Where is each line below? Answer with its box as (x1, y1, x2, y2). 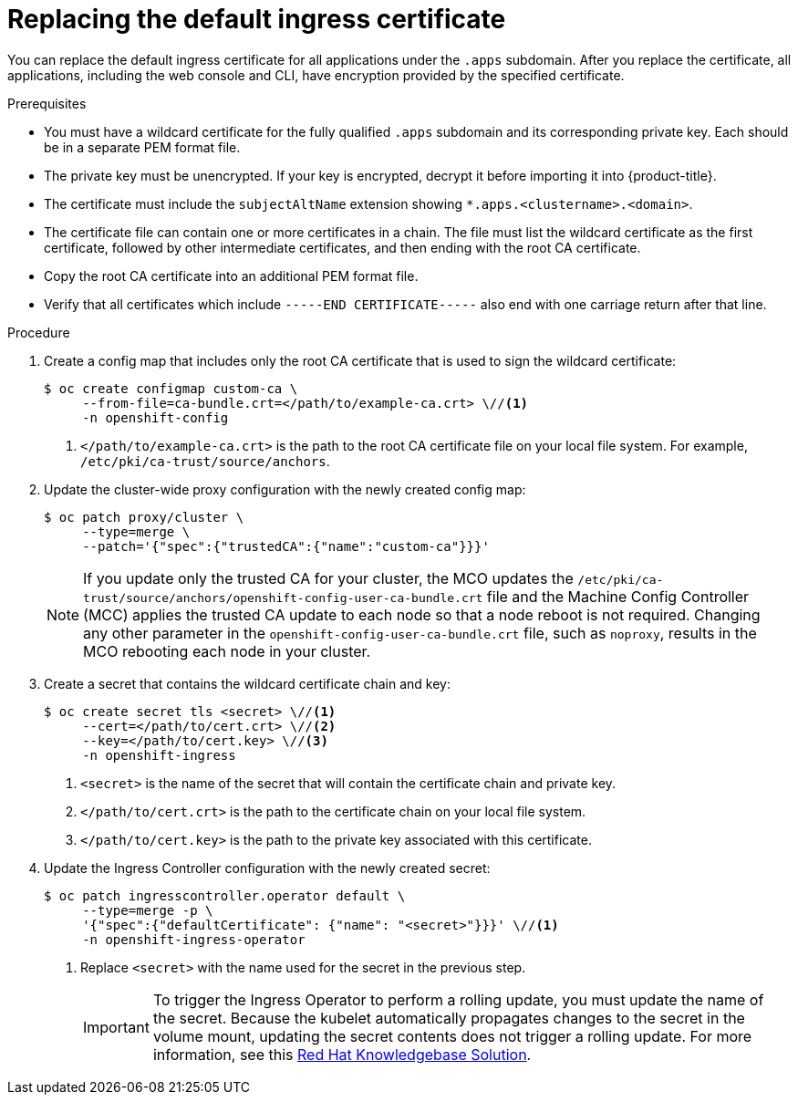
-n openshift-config (82, 410, 229, 425)
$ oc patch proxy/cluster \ (44, 509, 244, 525)
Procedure (7, 324, 70, 340)
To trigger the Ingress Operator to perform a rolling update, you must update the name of (152, 990, 764, 1009)
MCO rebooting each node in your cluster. (83, 641, 371, 660)
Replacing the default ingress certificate (7, 4, 506, 35)
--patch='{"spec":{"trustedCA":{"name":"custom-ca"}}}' (82, 538, 490, 554)
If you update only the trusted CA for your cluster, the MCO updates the (83, 568, 574, 587)
